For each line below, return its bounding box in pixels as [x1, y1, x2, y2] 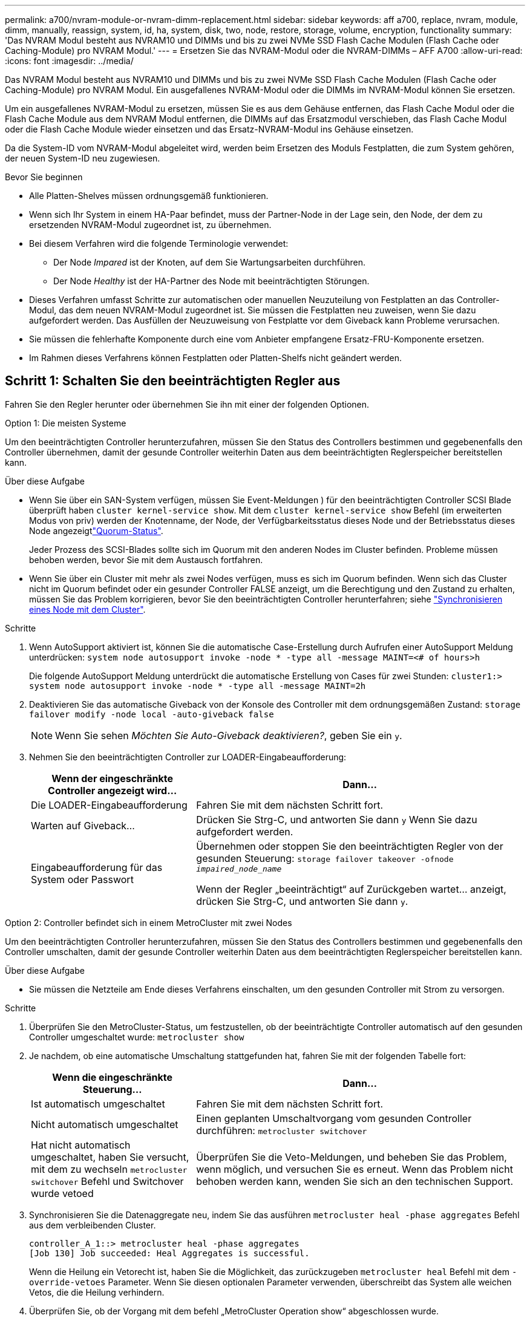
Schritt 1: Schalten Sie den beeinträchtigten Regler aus [5, 373, 341, 389]
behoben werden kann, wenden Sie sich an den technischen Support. [196, 1175, 514, 1187]
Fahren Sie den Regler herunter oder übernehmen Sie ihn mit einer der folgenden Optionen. [5, 399, 370, 409]
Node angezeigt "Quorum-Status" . [29, 525, 163, 536]
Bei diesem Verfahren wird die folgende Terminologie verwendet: [29, 238, 289, 249]
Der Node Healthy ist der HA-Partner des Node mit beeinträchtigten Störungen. [53, 276, 370, 286]
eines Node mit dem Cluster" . [29, 604, 146, 615]
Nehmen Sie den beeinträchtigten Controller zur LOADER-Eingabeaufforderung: [29, 751, 347, 762]
